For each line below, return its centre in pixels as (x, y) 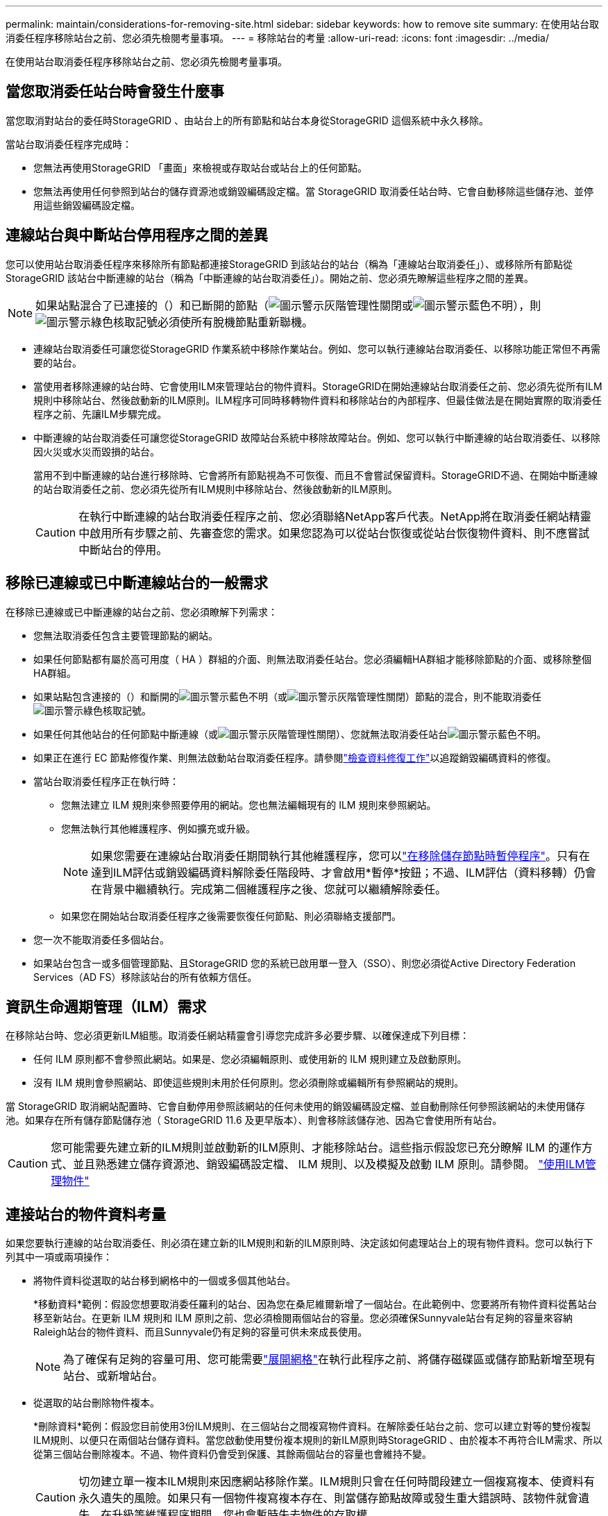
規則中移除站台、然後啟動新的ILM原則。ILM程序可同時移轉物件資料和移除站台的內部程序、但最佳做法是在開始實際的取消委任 (318, 400)
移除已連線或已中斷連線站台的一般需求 (137, 583)
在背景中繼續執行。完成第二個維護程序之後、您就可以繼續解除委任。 (269, 889)
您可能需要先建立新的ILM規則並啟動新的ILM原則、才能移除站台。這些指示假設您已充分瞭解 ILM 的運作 (316, 1148)
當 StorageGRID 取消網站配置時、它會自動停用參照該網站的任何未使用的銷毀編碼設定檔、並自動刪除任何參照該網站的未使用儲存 (295, 1106)
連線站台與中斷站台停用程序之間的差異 (137, 235)
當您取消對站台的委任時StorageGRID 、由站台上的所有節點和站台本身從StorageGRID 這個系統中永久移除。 (247, 120)
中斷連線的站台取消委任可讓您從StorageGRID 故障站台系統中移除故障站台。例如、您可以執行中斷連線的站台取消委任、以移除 (317, 437)
